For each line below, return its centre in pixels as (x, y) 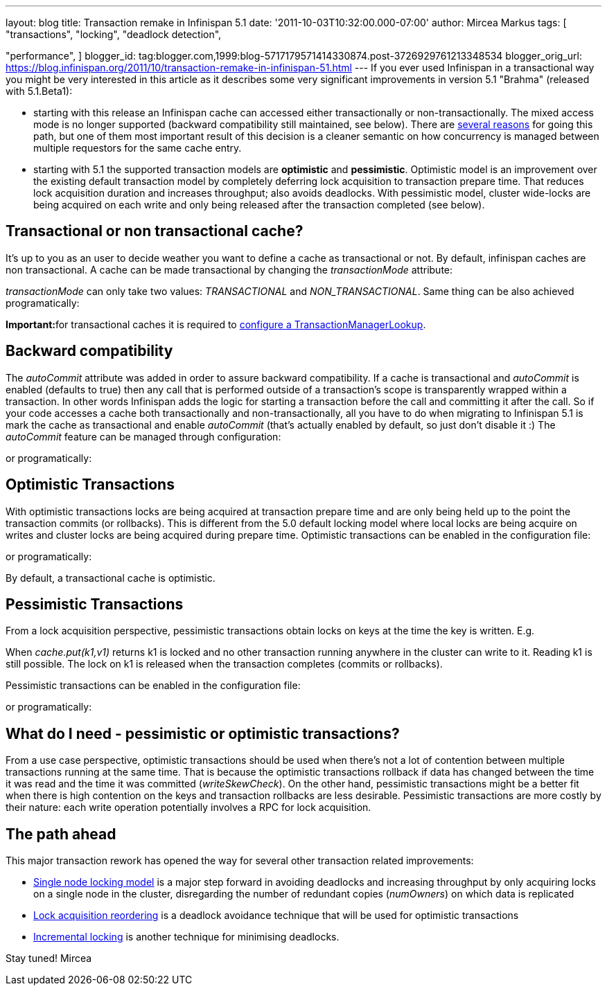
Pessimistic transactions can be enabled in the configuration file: (153, 686)
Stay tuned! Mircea (49, 958)
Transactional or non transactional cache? (155, 231)
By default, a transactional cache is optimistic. (111, 578)
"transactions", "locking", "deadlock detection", (114, 34)
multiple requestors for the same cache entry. (138, 148)
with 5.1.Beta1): (39, 91)
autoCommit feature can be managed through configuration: (143, 436)
